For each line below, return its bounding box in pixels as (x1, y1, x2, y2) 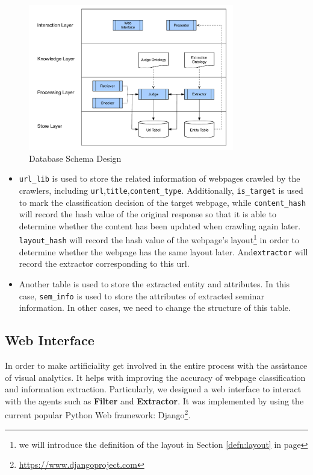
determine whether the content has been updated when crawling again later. (19, 219, 301, 232)
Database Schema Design (29, 151, 122, 164)
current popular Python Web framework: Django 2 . (5, 407, 191, 421)
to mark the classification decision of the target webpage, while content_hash (19, 196, 306, 208)
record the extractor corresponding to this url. (19, 257, 190, 270)
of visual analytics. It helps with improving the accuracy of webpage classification (5, 371, 306, 383)
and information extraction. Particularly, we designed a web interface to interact (5, 383, 302, 395)
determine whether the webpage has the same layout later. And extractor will (19, 245, 308, 258)
